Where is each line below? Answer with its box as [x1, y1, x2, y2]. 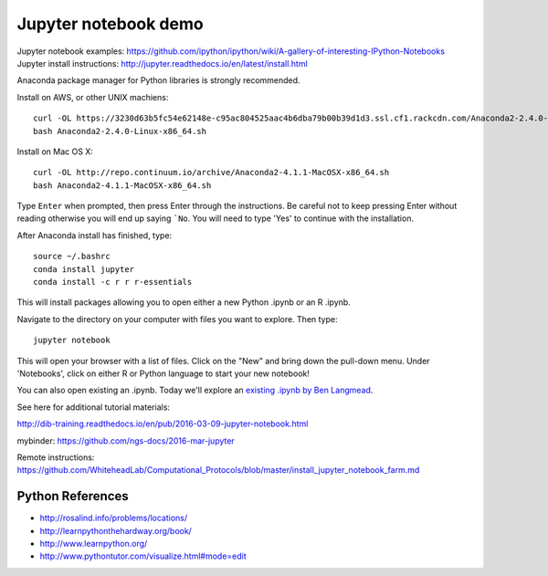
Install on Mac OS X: [16, 146, 93, 157]
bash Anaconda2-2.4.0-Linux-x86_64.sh [33, 126, 207, 136]
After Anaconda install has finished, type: [16, 229, 173, 241]
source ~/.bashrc [33, 251, 111, 262]
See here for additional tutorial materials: [16, 402, 171, 413]
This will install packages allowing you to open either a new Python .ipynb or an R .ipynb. [16, 297, 351, 308]
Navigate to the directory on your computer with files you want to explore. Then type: [16, 313, 338, 324]
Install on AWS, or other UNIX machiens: [16, 91, 169, 102]
